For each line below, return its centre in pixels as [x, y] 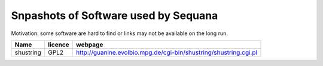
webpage [89, 45]
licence [59, 45]
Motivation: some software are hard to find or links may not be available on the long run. [120, 33]
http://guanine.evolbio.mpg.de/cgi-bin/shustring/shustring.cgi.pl [166, 52]
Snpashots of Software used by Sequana [115, 15]
